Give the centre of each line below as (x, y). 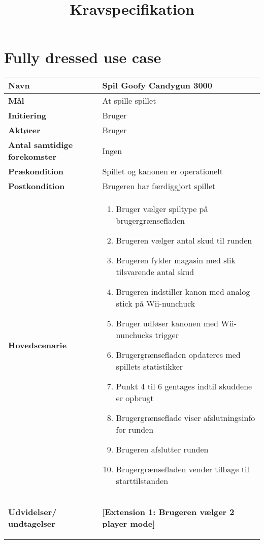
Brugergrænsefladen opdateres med (178, 355)
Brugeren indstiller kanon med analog (183, 292)
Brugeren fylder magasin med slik (176, 260)
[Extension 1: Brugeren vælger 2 (168, 512)
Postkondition (37, 186)
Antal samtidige (41, 145)
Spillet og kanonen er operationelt (162, 171)
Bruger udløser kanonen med (167, 323)
